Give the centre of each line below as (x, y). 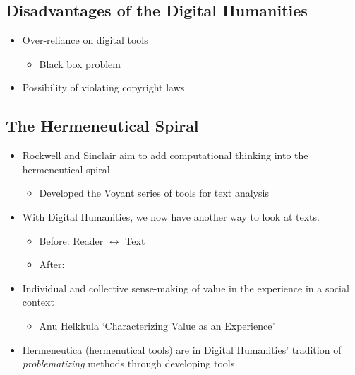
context (38, 302)
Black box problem (80, 63)
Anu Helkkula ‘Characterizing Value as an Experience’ (157, 325)
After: (52, 264)
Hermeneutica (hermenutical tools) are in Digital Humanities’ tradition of (182, 349)
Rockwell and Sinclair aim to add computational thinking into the (165, 155)
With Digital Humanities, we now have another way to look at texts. (171, 216)
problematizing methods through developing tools (128, 363)
